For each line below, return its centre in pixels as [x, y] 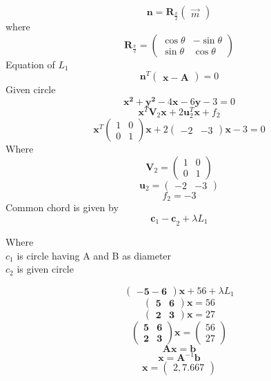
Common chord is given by [62, 207]
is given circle [45, 269]
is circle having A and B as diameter [94, 255]
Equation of [30, 64]
